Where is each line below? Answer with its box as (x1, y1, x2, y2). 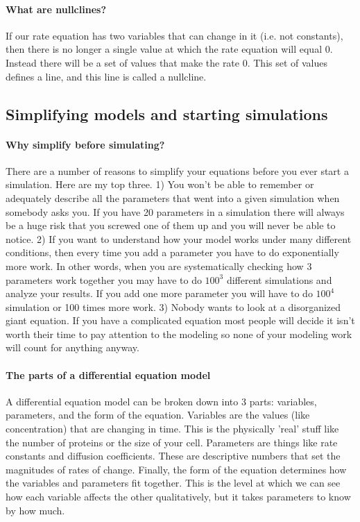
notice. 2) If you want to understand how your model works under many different (6, 231, 352, 246)
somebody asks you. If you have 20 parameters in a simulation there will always (6, 204, 345, 219)
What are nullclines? (6, 1, 106, 16)
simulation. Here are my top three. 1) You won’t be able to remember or (6, 177, 314, 192)
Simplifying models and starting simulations (6, 103, 328, 124)
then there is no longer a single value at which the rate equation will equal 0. (6, 42, 333, 56)
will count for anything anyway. (6, 340, 139, 355)
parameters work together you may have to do (6, 272, 202, 287)
